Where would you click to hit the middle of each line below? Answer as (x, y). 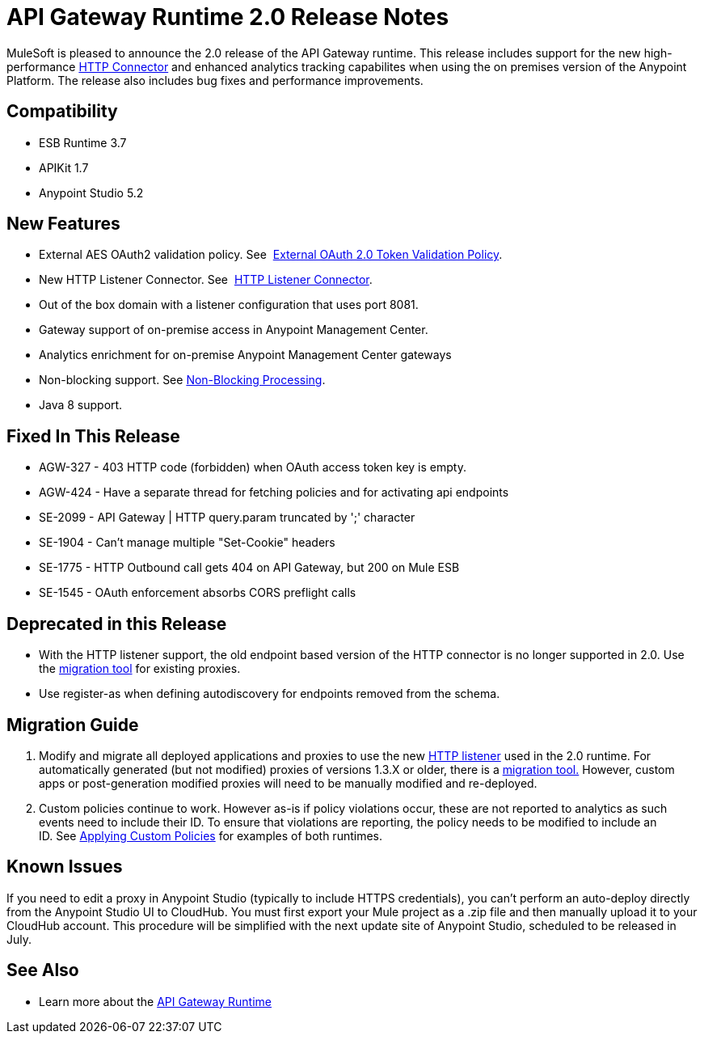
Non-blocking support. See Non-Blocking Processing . (182, 380)
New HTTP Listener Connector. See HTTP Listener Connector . (206, 280)
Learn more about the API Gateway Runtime (155, 1001)
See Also (43, 970)
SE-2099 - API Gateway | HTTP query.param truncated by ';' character (227, 518)
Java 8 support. (81, 405)
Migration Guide (73, 725)
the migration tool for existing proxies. (140, 669)
